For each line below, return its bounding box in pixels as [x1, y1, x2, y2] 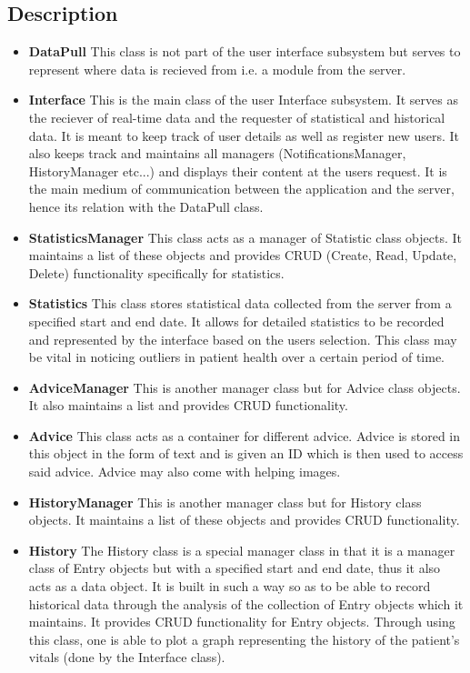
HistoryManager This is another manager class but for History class [28, 492, 422, 511]
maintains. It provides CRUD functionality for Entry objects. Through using [28, 612, 455, 631]
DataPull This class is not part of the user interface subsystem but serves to [28, 42, 461, 61]
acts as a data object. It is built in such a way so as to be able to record [28, 577, 431, 596]
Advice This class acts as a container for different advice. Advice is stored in [28, 426, 461, 445]
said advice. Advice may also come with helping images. [28, 462, 341, 481]
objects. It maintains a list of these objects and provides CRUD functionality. [28, 510, 460, 529]
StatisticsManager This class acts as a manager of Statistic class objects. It [28, 227, 462, 246]
